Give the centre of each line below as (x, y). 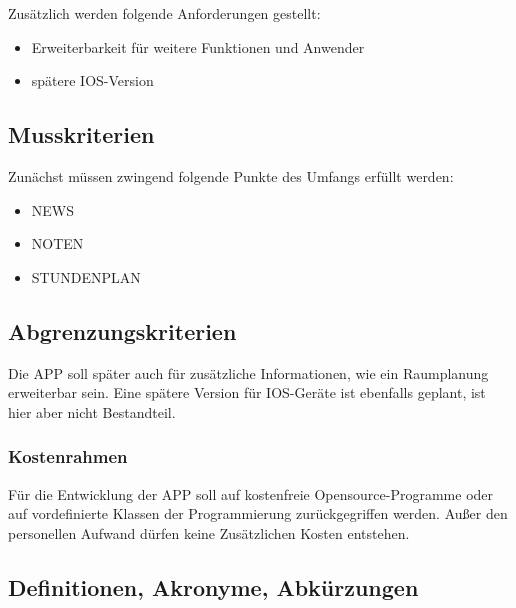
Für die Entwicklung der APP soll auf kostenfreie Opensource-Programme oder (251, 493)
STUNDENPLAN (86, 276)
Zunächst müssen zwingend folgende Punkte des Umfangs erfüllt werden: (231, 175)
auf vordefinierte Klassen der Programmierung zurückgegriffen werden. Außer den (258, 513)
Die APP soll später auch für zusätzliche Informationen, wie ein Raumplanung (248, 372)
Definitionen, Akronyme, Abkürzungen (213, 586)
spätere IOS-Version (92, 80)
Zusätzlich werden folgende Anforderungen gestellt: (164, 13)
